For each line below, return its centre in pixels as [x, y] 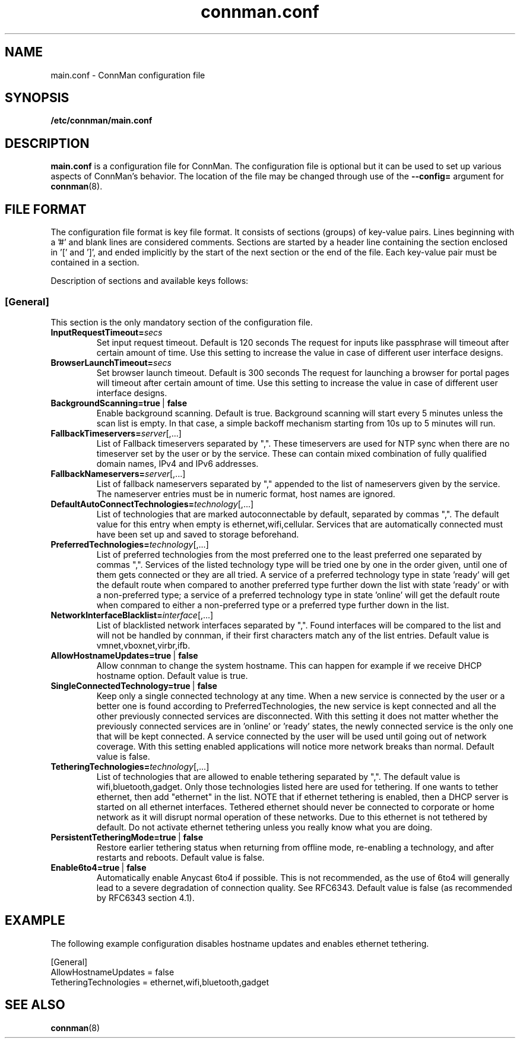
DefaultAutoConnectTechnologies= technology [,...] [152, 504]
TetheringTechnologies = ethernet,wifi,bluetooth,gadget [160, 982]
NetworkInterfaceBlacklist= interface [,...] [132, 615]
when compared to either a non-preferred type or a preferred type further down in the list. [273, 605]
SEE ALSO [35, 1005]
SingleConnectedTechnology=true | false [134, 685]
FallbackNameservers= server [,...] [118, 473]
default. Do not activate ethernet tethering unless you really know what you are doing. [264, 827]
